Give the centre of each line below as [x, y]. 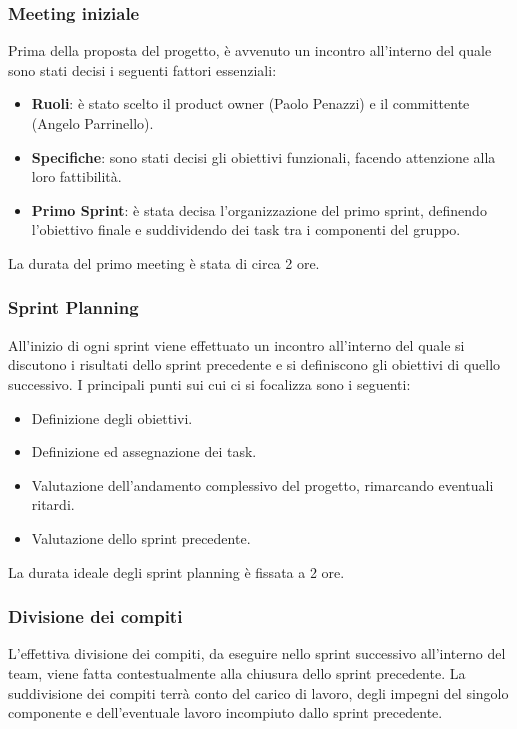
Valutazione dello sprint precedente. [141, 537]
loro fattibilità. [76, 176]
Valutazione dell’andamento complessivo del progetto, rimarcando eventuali [262, 484]
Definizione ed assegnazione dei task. [144, 451]
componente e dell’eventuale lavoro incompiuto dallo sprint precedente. [225, 712]
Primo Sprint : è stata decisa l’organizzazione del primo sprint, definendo [259, 209]
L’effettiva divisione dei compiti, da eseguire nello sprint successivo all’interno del [257, 653]
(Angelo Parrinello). [92, 123]
